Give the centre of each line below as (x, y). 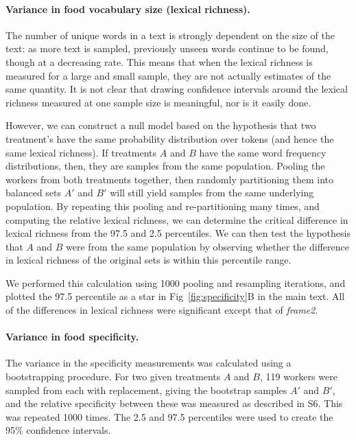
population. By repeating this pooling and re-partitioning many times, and (163, 206)
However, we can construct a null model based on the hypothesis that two (161, 125)
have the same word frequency (263, 152)
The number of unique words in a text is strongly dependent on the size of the (170, 35)
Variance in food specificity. (72, 337)
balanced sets (34, 193)
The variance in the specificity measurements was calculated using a (149, 363)
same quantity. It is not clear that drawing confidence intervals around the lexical (177, 89)
